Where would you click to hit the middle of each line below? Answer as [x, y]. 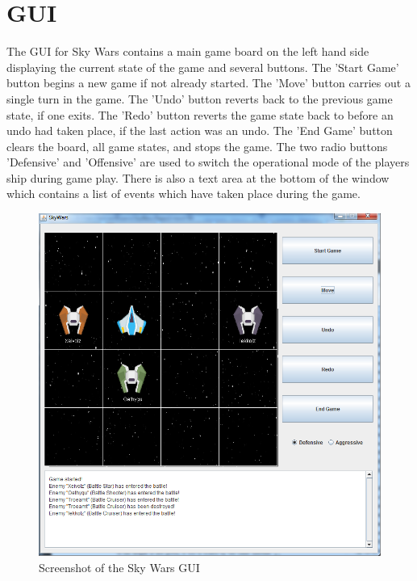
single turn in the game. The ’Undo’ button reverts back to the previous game [200, 98]
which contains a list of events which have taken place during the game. [183, 194]
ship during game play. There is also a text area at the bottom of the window [198, 177]
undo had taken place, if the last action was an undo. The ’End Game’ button [200, 131]
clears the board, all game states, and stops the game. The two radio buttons [197, 146]
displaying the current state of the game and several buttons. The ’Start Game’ [203, 67]
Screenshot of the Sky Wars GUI [119, 567]
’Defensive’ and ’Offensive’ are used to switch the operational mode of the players [208, 162]
